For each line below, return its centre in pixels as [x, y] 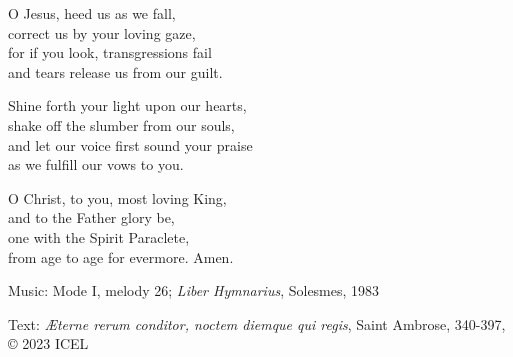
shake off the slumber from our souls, [121, 124]
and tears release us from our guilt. [115, 71]
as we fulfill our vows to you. [96, 164]
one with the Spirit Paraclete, [99, 236]
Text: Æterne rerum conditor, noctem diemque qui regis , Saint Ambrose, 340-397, [257, 323]
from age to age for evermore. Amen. [121, 256]
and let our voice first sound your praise [130, 144]
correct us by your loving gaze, [102, 32]
